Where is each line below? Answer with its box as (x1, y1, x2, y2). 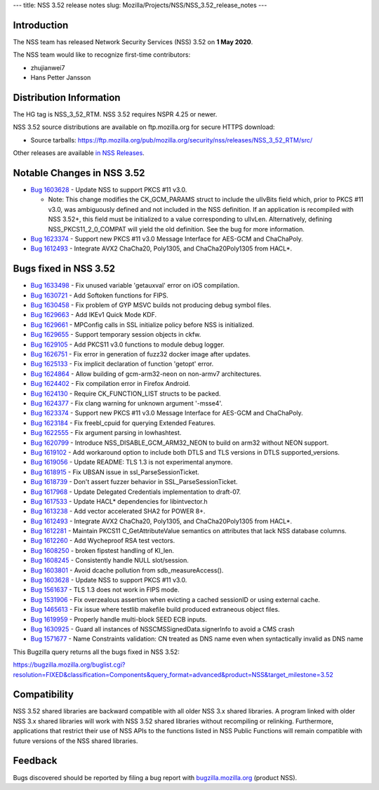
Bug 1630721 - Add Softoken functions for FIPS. (30, 291, 168, 300)
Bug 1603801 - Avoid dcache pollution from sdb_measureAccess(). (30, 565, 224, 575)
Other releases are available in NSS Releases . (13, 149, 145, 157)
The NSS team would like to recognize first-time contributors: (13, 51, 191, 59)
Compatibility (13, 688, 74, 701)
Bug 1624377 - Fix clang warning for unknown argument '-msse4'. (30, 399, 222, 407)
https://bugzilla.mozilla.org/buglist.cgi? (13, 660, 126, 669)
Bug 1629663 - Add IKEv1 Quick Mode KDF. (30, 311, 157, 319)
